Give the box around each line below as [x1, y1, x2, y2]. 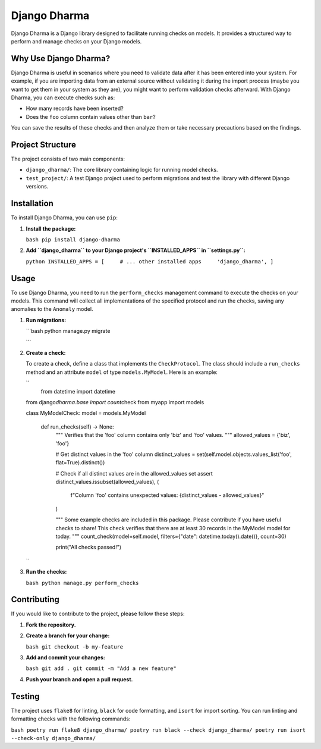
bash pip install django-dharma [26, 236, 120, 243]
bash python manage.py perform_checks [26, 580, 139, 586]
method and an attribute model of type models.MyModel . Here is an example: [26, 369, 218, 376]
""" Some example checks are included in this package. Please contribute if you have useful [55, 516, 282, 523]
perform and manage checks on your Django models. [11, 37, 142, 45]
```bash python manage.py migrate [26, 328, 111, 335]
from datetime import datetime [40, 388, 116, 395]
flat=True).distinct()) [55, 459, 105, 466]
